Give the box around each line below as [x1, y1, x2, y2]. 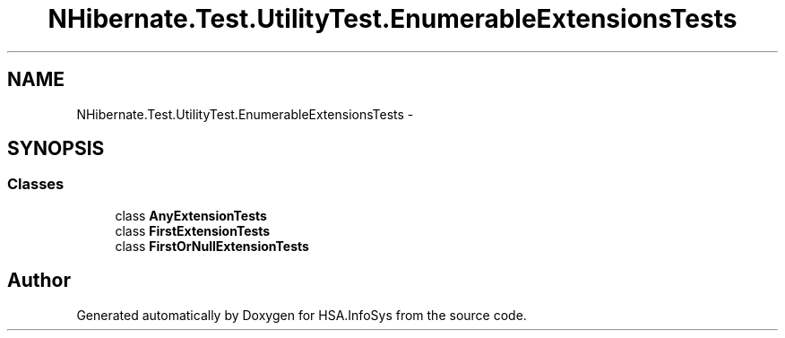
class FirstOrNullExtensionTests [115, 238, 309, 254]
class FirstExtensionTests [115, 222, 271, 238]
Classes [7, 175, 65, 194]
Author [7, 269, 71, 292]
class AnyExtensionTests [115, 207, 267, 223]
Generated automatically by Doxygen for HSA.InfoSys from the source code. [76, 307, 527, 323]
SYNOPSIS [7, 137, 105, 160]
